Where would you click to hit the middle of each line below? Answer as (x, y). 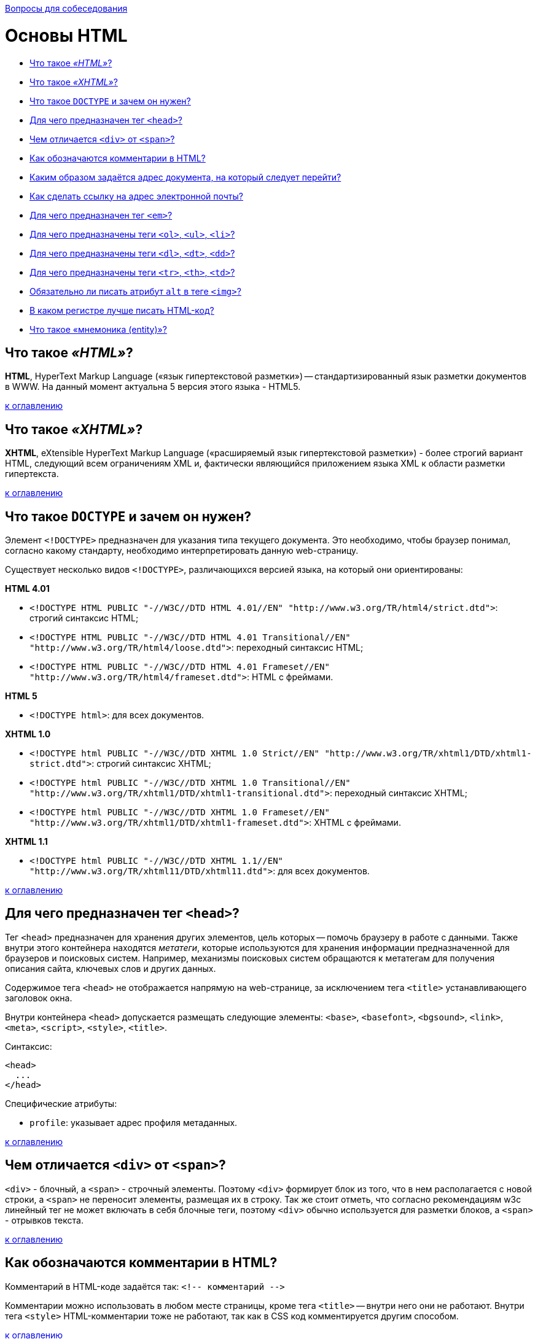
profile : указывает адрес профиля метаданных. (134, 1122)
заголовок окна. (39, 998)
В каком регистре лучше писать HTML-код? (122, 310)
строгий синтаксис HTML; (84, 618)
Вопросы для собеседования (66, 8)
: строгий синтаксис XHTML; (151, 764)
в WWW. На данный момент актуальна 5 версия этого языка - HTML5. (153, 387)
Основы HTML (66, 35)
